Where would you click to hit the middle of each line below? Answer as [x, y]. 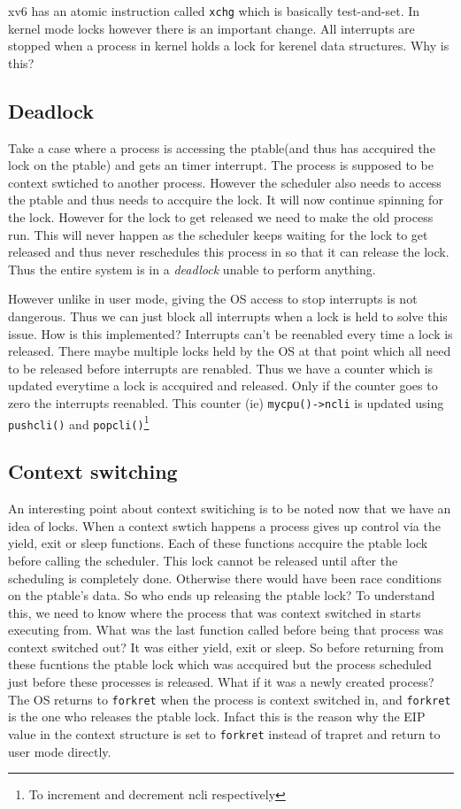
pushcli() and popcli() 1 [79, 422]
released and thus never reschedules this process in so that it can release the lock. [229, 252]
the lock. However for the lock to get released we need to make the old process [221, 217]
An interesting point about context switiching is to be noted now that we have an [230, 509]
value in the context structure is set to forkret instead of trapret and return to [224, 733]
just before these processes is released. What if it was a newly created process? [221, 682]
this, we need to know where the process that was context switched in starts [215, 612]
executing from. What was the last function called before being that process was [226, 630]
